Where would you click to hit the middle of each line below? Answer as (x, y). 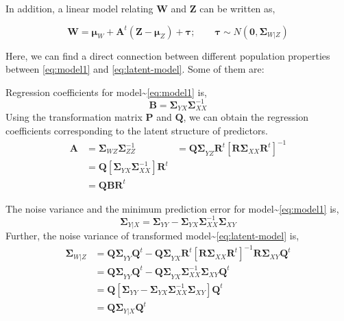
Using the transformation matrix (74, 117)
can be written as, (237, 8)
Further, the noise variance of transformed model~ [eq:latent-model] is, (152, 236)
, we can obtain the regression (246, 117)
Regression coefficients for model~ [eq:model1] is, (106, 92)
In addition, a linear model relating (79, 8)
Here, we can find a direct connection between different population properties (168, 55)
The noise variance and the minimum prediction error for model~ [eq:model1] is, (172, 208)
